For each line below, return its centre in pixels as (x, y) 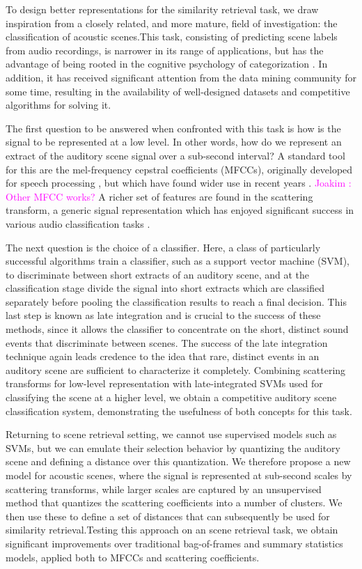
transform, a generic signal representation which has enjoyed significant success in (180, 210)
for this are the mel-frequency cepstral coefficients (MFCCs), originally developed (179, 169)
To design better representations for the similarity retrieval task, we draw (162, 9)
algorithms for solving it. (58, 105)
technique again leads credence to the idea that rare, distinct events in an (163, 356)
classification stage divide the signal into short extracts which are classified (165, 288)
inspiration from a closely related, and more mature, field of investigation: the (172, 23)
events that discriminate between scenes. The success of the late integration (167, 342)
